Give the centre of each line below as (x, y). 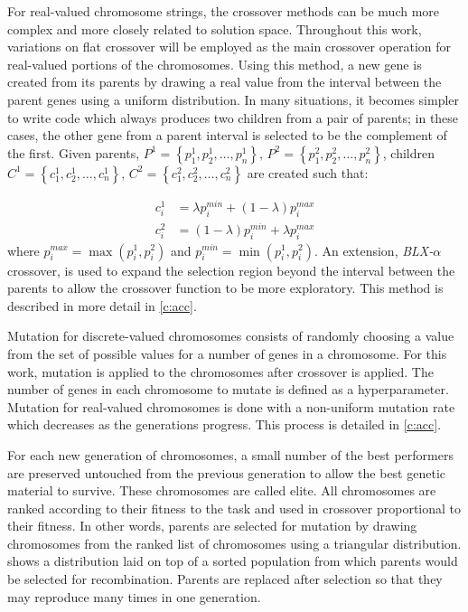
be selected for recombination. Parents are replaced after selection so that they (225, 579)
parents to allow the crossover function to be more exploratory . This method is (225, 288)
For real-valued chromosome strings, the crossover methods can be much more (224, 11)
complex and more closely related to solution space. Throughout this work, (215, 28)
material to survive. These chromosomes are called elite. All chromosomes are (222, 490)
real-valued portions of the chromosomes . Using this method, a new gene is (215, 64)
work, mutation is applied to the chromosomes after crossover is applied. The (220, 371)
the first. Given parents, (74, 152)
